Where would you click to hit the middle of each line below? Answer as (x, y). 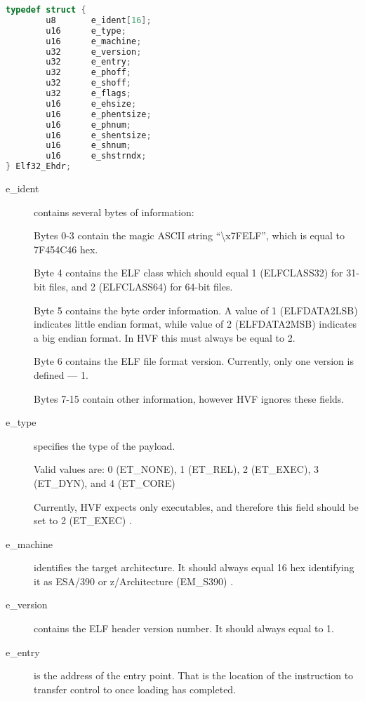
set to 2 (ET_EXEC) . (83, 520)
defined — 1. (61, 374)
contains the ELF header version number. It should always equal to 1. (184, 628)
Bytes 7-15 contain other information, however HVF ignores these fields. (189, 398)
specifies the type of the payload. (105, 445)
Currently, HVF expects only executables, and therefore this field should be (196, 506)
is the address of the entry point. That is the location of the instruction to (194, 675)
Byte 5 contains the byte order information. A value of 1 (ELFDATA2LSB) (196, 310)
